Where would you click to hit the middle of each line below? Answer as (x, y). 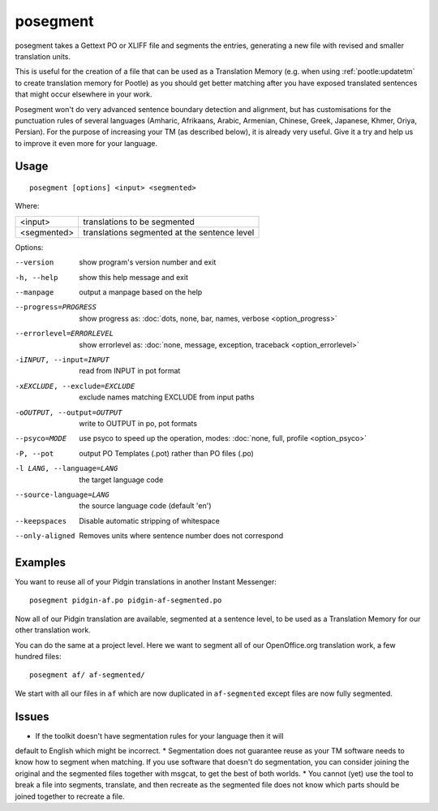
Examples (41, 562)
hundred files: (38, 656)
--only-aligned (45, 536)
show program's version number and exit (148, 262)
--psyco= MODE (41, 439)
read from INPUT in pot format (130, 371)
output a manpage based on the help (141, 292)
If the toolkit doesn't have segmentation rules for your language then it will (159, 736)
